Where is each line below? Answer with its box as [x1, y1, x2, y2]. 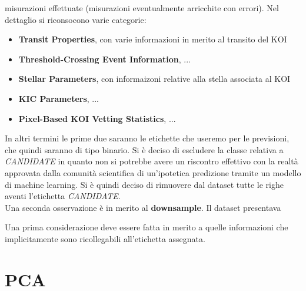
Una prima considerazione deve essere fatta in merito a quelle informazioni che [5, 221, 288, 233]
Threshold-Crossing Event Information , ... [18, 52, 191, 65]
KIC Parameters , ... [18, 92, 99, 104]
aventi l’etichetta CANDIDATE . [5, 190, 121, 202]
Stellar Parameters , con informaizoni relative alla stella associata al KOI [18, 72, 291, 85]
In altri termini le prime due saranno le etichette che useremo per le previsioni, [5, 132, 290, 144]
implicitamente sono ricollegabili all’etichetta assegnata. [5, 232, 205, 244]
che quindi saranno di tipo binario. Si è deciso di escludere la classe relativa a [5, 143, 284, 156]
